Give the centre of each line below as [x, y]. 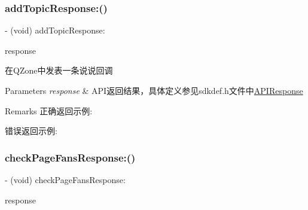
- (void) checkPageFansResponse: [65, 179]
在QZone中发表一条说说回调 [59, 70]
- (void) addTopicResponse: [55, 30]
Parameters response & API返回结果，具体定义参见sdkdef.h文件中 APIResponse [154, 90]
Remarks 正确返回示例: [49, 110]
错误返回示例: [31, 131]
